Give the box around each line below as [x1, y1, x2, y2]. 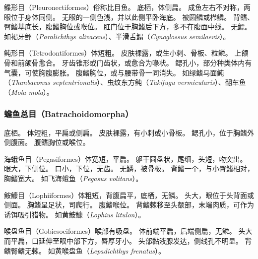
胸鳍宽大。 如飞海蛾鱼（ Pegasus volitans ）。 [4, 173, 143, 183]
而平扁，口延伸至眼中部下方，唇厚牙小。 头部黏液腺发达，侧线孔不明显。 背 [4, 235, 252, 246]
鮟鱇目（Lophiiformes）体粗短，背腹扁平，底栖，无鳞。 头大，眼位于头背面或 [4, 190, 254, 200]
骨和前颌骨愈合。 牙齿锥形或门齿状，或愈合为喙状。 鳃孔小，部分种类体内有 [4, 57, 252, 67]
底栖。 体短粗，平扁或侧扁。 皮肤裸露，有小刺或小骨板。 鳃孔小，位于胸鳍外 [4, 127, 254, 137]
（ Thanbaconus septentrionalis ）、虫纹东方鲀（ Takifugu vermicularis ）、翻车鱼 [4, 77, 246, 87]
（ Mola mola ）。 [4, 86, 54, 97]
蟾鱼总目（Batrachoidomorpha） [4, 108, 133, 120]
